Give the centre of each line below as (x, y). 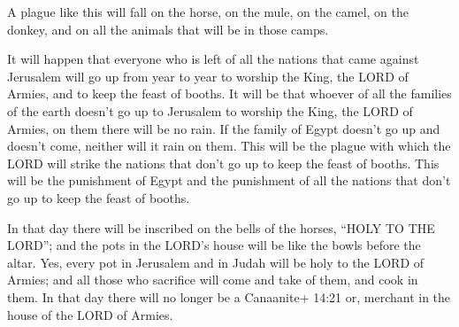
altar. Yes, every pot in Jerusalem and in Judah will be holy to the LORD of (216, 262)
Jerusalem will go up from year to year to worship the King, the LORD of (208, 76)
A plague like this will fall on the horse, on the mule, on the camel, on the (208, 12)
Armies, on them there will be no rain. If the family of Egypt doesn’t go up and (224, 128)
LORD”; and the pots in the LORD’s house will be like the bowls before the (214, 245)
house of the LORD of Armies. (90, 314)
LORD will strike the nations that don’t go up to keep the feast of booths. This (223, 163)
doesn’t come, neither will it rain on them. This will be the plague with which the (229, 146)
